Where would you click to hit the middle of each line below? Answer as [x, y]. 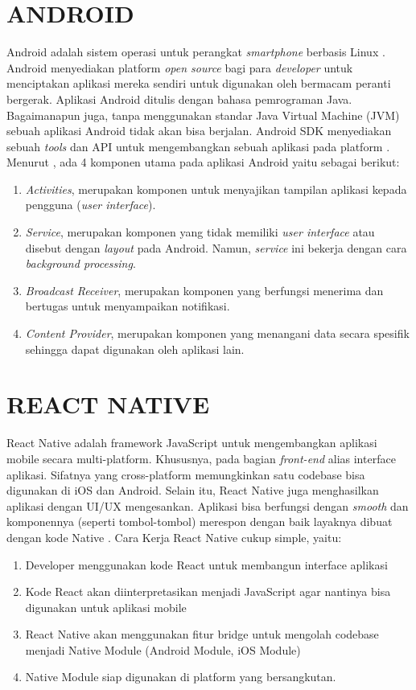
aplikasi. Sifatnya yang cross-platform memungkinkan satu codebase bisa [186, 474]
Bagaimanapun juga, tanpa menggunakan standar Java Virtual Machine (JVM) [203, 115]
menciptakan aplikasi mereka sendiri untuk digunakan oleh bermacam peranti [199, 83]
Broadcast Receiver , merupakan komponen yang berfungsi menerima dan [204, 290]
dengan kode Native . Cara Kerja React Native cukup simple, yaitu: [174, 537]
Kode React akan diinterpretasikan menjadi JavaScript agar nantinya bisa [208, 591]
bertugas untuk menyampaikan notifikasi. [128, 306]
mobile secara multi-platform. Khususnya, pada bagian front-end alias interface [201, 458]
